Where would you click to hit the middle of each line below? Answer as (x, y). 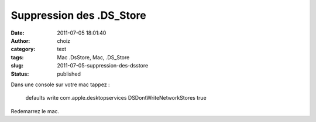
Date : (18, 33)
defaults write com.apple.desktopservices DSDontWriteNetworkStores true (116, 98)
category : (23, 49)
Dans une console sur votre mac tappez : (61, 84)
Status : (20, 74)
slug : (17, 66)
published (69, 74)
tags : (17, 57)
